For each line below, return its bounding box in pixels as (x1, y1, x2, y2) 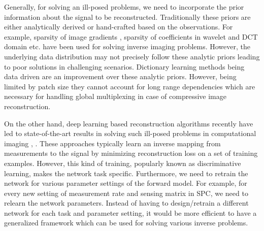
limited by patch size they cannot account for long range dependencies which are (4, 81, 255, 91)
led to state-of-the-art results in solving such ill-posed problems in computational (4, 128, 256, 139)
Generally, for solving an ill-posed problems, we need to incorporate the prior (4, 2, 244, 12)
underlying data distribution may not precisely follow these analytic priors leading (4, 51, 260, 61)
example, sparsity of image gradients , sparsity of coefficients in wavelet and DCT (4, 31, 258, 42)
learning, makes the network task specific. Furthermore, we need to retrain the (4, 168, 248, 178)
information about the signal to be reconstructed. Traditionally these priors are (4, 11, 251, 22)
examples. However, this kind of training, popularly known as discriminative (4, 157, 241, 168)
